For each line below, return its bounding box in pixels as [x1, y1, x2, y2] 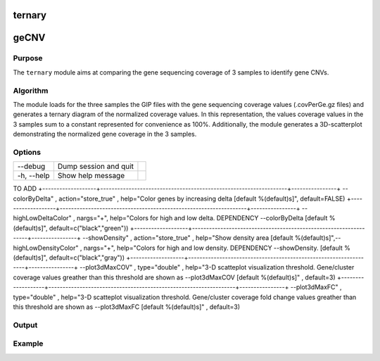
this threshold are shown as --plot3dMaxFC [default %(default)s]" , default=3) [13, 303, 241, 311]
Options [13, 147, 42, 157]
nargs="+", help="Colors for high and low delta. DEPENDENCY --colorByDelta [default [76, 214, 328, 222]
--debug [17, 162, 46, 172]
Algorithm [13, 85, 49, 95]
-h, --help [17, 171, 50, 181]
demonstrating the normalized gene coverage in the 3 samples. [13, 130, 197, 139]
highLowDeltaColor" [13, 214, 72, 222]
